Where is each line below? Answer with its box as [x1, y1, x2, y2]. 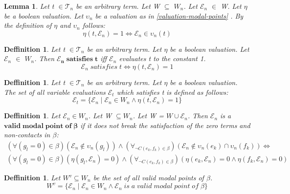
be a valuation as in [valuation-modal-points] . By [95, 10, 244, 21]
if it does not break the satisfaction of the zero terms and [80, 120, 250, 130]
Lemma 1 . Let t [4, 1, 54, 11]
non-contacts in [4, 129, 50, 140]
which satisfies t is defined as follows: [116, 86, 228, 97]
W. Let [221, 1, 242, 11]
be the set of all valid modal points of [93, 172, 204, 182]
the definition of [4, 20, 52, 30]
